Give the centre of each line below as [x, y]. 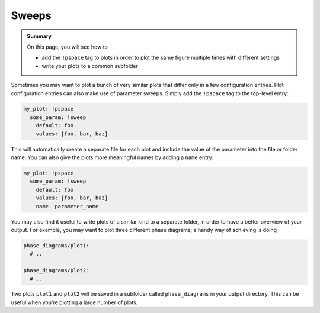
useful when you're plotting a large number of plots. [74, 302]
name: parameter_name [67, 206]
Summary [39, 36]
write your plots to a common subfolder [90, 66]
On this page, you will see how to [67, 47]
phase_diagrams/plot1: [56, 245]
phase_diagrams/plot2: [56, 270]
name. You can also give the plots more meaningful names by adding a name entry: [112, 157]
